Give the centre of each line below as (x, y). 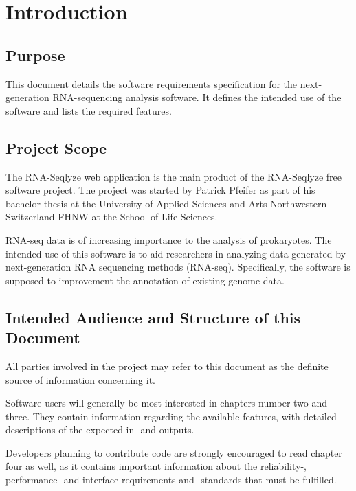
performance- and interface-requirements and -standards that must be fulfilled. (171, 480)
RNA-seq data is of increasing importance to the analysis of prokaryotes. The (169, 239)
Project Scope (56, 147)
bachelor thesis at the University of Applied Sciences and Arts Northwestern (166, 203)
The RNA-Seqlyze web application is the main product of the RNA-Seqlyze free (174, 176)
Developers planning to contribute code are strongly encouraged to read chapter (174, 452)
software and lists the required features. (89, 110)
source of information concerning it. (80, 379)
